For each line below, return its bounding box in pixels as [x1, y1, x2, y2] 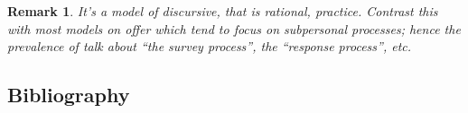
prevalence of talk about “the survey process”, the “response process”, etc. [7, 37, 412, 56]
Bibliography [7, 81, 130, 109]
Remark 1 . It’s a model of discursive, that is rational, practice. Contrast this [7, 2, 438, 20]
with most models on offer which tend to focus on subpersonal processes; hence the [7, 19, 461, 38]
